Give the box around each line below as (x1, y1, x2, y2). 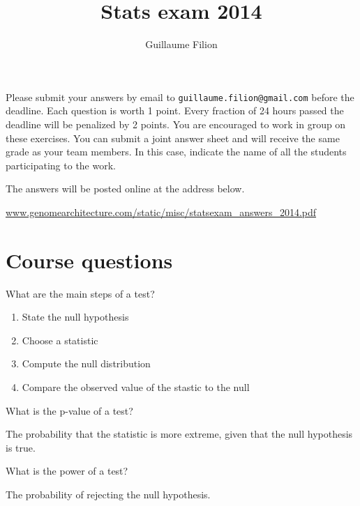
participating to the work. (6, 158, 116, 172)
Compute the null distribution (22, 356, 151, 371)
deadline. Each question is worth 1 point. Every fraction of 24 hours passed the (6, 103, 344, 118)
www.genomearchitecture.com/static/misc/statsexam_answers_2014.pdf (6, 204, 317, 219)
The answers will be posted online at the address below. (6, 181, 245, 196)
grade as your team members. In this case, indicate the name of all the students (6, 144, 347, 159)
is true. (6, 440, 36, 454)
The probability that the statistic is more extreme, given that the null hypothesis (6, 427, 353, 441)
